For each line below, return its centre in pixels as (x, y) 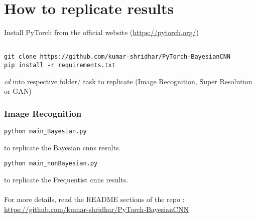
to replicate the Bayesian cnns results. (62, 147)
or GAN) (18, 91)
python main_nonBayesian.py (51, 164)
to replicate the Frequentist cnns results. (66, 179)
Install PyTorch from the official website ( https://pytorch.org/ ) (101, 32)
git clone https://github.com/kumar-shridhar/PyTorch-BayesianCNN (117, 57)
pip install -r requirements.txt (60, 65)
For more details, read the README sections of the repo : (94, 199)
